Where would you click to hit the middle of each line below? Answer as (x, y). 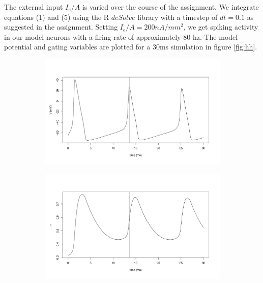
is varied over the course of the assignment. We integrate (170, 7)
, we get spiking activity (221, 27)
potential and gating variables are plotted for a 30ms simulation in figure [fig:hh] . (131, 47)
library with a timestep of (178, 17)
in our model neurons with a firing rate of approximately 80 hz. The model (121, 36)
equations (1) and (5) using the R (57, 17)
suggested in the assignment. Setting (61, 27)
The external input (34, 7)
